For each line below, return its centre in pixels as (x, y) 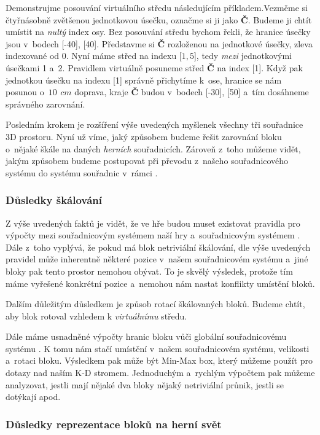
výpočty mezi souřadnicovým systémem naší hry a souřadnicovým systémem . (153, 235)
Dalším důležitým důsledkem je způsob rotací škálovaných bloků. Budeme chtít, (155, 304)
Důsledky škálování (54, 200)
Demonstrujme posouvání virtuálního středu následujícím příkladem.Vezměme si (157, 7)
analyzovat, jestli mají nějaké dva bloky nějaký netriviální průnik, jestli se (145, 384)
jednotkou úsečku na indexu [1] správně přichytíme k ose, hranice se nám (144, 80)
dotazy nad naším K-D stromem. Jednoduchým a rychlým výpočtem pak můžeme (160, 373)
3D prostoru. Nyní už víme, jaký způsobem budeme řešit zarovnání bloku (144, 136)
